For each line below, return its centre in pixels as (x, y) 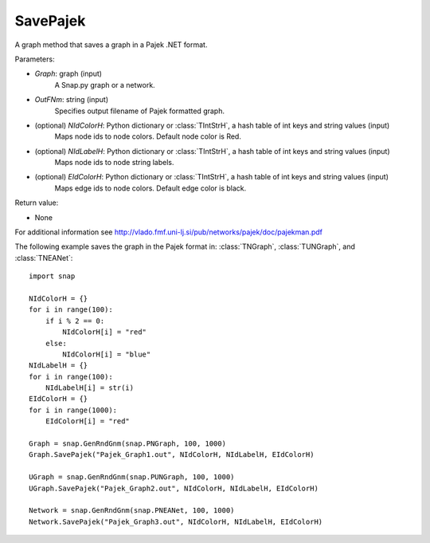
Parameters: (35, 59)
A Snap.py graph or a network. (105, 85)
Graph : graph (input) (68, 74)
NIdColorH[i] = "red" (105, 332)
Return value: (37, 203)
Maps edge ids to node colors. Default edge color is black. (150, 188)
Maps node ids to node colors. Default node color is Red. (148, 136)
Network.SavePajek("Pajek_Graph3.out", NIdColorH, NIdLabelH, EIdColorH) (176, 521)
